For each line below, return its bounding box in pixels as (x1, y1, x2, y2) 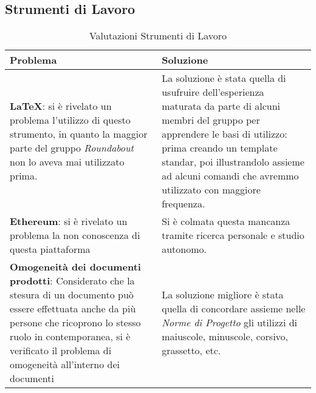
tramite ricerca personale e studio (162, 228, 304, 243)
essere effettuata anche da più (10, 301, 136, 316)
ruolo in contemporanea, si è (10, 329, 131, 344)
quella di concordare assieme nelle (162, 301, 306, 316)
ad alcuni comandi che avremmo (162, 169, 299, 183)
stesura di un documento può (10, 287, 134, 302)
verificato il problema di (10, 343, 112, 358)
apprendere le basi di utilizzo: (162, 127, 287, 141)
